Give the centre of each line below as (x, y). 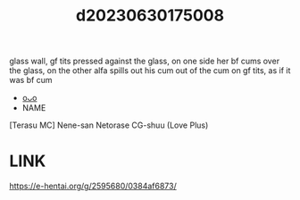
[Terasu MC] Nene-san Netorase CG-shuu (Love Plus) (109, 125)
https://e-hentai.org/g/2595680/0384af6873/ (93, 186)
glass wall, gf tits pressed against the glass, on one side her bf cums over (144, 61)
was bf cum (31, 80)
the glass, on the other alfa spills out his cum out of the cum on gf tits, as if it (150, 71)
